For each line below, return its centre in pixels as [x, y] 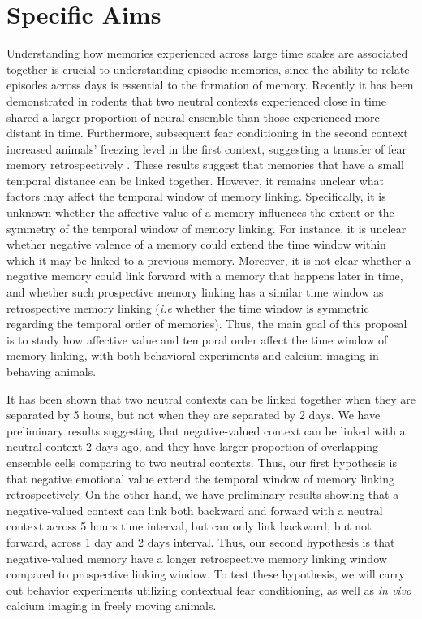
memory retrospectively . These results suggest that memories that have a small [205, 164]
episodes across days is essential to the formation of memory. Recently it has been [210, 85]
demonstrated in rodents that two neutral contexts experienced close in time [196, 100]
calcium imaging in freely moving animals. [112, 606]
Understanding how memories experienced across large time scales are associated [207, 53]
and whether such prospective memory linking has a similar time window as [195, 292]
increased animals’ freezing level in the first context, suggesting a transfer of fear [207, 148]
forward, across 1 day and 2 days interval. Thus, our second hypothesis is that [201, 541]
